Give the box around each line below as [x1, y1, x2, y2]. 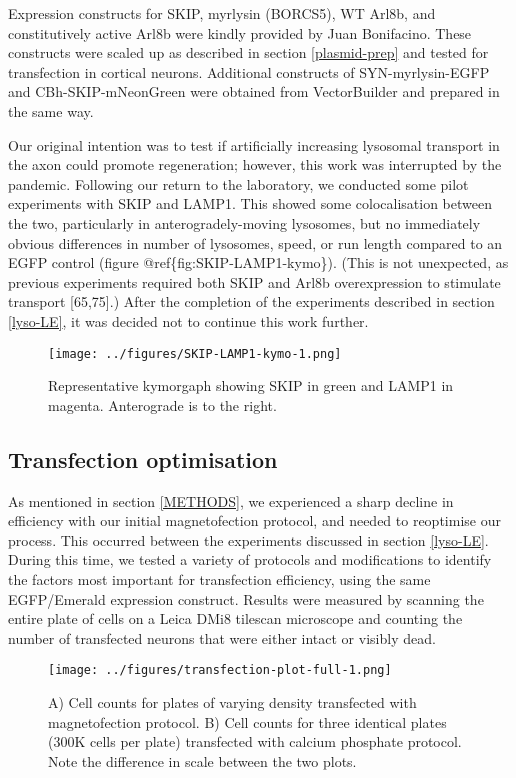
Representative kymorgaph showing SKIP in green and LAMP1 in [48, 375, 454, 396]
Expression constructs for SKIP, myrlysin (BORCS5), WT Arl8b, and [8, 3, 436, 23]
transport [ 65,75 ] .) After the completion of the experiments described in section [8, 291, 495, 312]
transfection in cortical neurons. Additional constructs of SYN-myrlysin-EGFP [8, 61, 490, 82]
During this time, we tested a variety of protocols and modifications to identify [8, 549, 492, 570]
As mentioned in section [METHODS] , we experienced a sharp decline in [8, 490, 454, 511]
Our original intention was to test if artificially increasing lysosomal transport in [8, 134, 500, 155]
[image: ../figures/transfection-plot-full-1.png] [48, 663, 392, 678]
